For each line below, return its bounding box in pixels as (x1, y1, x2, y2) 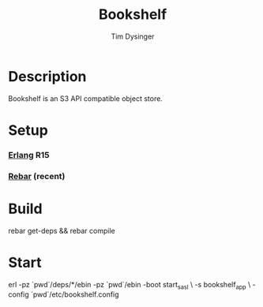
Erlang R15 (8, 149, 50, 160)
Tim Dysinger (111, 32, 155, 41)
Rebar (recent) (8, 170, 66, 182)
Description (8, 67, 87, 85)
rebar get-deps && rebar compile (8, 226, 116, 235)
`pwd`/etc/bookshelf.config (30, 290, 120, 299)
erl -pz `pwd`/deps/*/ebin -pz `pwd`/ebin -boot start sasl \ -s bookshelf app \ (8, 279, 251, 291)
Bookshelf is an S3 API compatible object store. (8, 93, 163, 103)
